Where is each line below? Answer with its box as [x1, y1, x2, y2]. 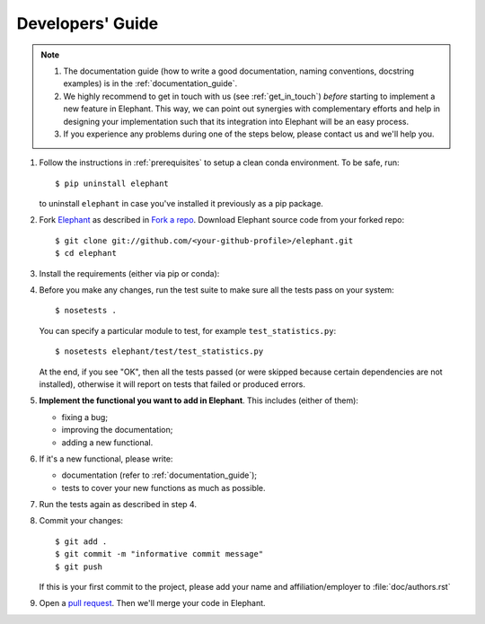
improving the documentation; [61, 425, 173, 435]
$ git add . [55, 536, 108, 547]
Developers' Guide [16, 13, 159, 33]
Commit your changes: [39, 515, 124, 526]
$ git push [55, 561, 103, 572]
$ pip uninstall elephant [55, 178, 170, 189]
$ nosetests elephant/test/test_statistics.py [55, 347, 264, 356]
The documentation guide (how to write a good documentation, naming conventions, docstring [63, 66, 415, 76]
